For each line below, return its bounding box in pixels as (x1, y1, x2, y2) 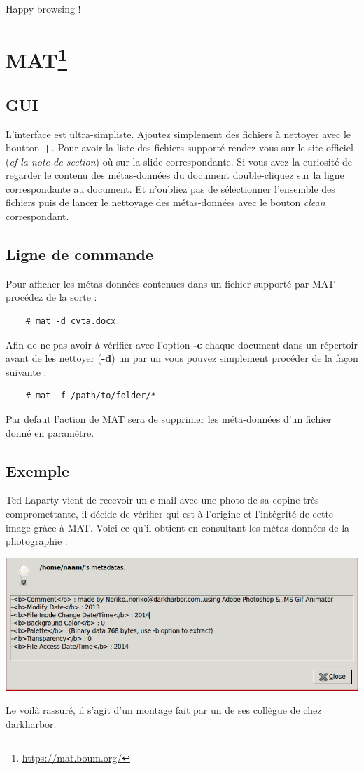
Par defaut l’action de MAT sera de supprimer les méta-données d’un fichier (6, 412, 332, 426)
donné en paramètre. (6, 425, 94, 440)
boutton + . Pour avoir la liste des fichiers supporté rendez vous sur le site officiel (6, 140, 353, 155)
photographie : (6, 534, 68, 548)
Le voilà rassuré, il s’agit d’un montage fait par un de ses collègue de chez (6, 703, 322, 717)
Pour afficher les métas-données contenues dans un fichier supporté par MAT (6, 276, 335, 290)
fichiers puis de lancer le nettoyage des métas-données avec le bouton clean (6, 195, 325, 210)
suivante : (6, 364, 47, 379)
